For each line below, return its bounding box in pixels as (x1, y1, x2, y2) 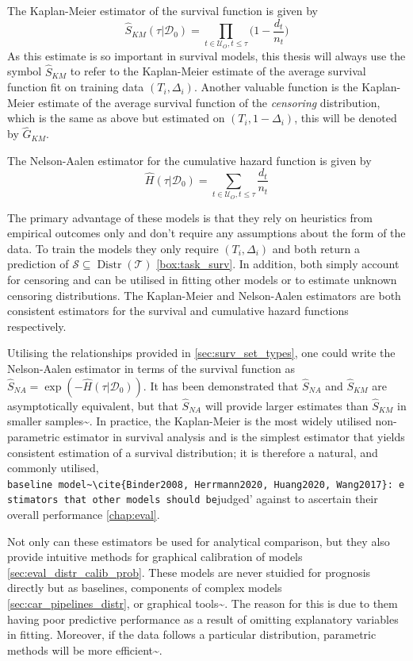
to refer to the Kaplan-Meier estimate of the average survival (70, 63, 366, 79)
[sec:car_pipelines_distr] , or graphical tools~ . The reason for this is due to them (7, 595, 398, 611)
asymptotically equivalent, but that (7, 397, 178, 413)
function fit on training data (7, 79, 144, 95)
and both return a (272, 240, 360, 256)
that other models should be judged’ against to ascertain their (63, 490, 378, 507)
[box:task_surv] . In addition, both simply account (156, 256, 400, 272)
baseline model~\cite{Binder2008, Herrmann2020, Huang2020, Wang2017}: (7, 478, 393, 490)
